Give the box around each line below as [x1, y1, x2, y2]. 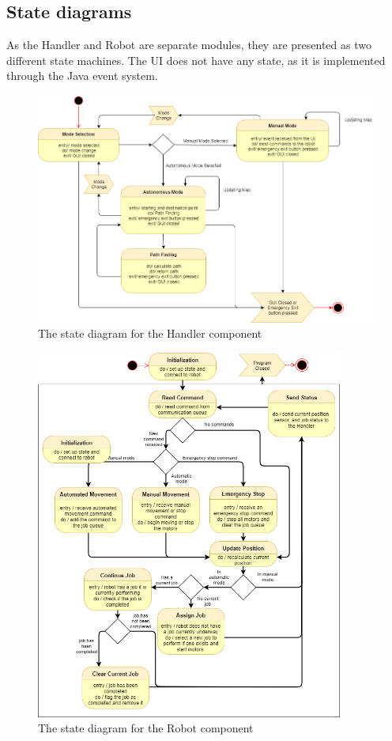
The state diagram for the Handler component [38, 325, 262, 342]
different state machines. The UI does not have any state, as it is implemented [6, 51, 386, 68]
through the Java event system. [6, 67, 158, 84]
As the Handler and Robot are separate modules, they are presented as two [6, 36, 371, 53]
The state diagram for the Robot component [38, 720, 254, 736]
